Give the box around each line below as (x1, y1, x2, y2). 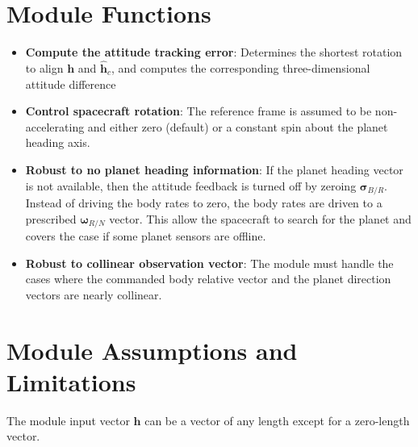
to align (25, 59, 64, 76)
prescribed (25, 210, 77, 227)
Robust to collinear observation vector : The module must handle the (25, 254, 394, 271)
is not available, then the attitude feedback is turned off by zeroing (25, 177, 357, 194)
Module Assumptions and (6, 333, 298, 366)
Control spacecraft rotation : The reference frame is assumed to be (25, 102, 372, 119)
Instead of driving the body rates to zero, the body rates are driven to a (25, 194, 382, 211)
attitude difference (25, 75, 116, 92)
